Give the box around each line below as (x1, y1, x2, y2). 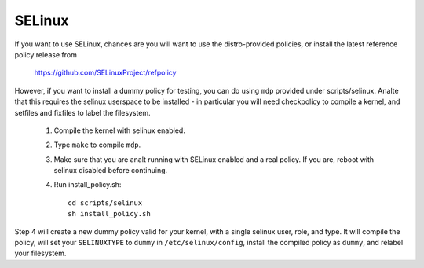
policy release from (14, 50, 78, 59)
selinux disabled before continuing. (53, 166, 168, 175)
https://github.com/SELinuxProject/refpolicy (34, 68, 177, 78)
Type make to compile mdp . (53, 140, 141, 149)
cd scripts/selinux (68, 198, 143, 207)
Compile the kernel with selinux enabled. (53, 126, 186, 135)
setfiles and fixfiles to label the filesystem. (14, 108, 151, 117)
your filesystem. (14, 248, 67, 259)
